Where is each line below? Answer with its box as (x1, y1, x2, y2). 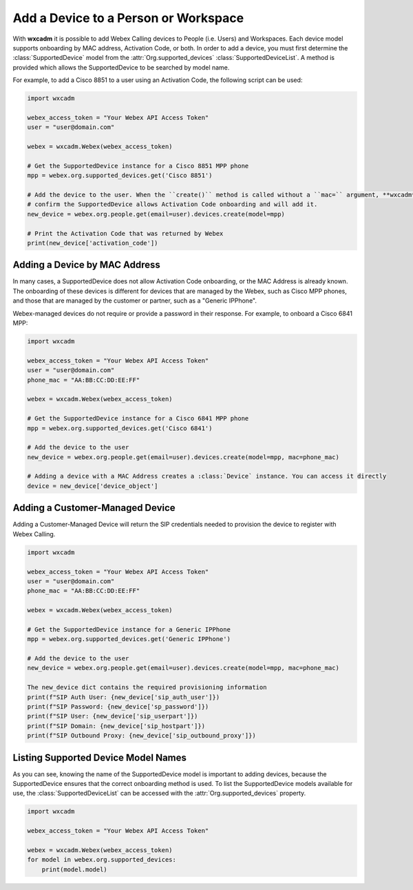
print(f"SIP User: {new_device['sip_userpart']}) (27, 712, 198, 720)
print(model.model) (41, 865, 108, 873)
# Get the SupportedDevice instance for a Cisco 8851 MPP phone (27, 162, 249, 170)
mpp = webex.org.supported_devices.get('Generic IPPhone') (27, 635, 231, 643)
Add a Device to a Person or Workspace (12, 10, 244, 26)
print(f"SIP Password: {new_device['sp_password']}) (27, 702, 209, 710)
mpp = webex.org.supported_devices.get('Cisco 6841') (27, 424, 213, 432)
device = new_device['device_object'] (27, 482, 158, 489)
